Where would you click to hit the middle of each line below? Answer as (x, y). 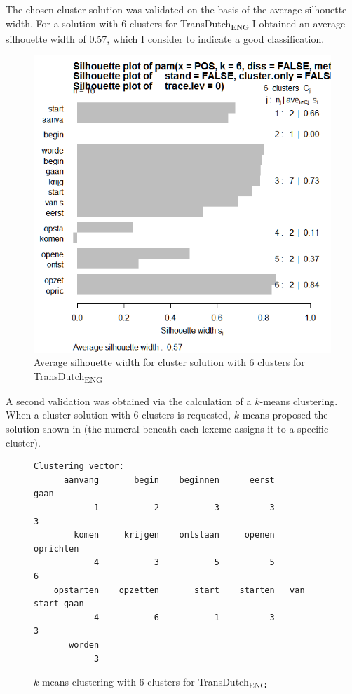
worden (84, 645)
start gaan (59, 604)
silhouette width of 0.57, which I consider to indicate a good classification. (165, 38)
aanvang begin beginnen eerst (169, 480)
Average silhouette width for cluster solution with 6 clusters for (169, 362)
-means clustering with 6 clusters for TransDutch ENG (153, 682)
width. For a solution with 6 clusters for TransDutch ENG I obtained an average (176, 24)
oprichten (56, 549)
